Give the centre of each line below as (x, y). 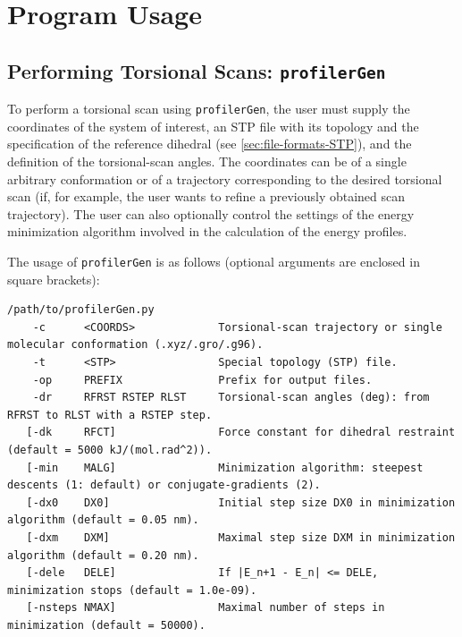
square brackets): (54, 279)
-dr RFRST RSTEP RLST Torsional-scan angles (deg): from (231, 398)
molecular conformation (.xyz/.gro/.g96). (135, 345)
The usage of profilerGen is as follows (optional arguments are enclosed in (214, 261)
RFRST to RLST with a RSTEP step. (110, 415)
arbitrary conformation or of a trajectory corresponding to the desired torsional (225, 178)
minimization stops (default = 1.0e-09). (132, 590)
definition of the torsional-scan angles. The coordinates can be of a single (207, 161)
